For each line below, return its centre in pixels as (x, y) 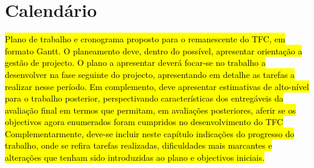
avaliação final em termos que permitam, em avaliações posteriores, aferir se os (150, 110)
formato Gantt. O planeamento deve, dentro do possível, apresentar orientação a (154, 50)
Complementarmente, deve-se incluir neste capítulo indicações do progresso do (150, 133)
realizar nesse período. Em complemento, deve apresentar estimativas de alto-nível (157, 86)
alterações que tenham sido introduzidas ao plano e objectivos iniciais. (135, 157)
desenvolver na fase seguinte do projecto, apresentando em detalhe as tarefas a (150, 74)
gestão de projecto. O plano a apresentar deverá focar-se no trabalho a (135, 63)
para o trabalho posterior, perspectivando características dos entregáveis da (144, 98)
